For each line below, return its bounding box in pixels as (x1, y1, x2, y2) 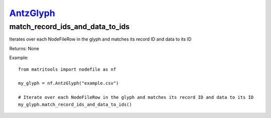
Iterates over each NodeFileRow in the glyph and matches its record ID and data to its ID (9, 36, 192, 42)
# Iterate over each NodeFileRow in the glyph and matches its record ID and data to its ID (18, 94, 254, 100)
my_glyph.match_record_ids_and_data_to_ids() (18, 101, 132, 107)
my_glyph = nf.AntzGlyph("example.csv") (18, 80, 119, 86)
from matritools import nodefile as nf (18, 66, 116, 72)
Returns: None (9, 45, 40, 51)
